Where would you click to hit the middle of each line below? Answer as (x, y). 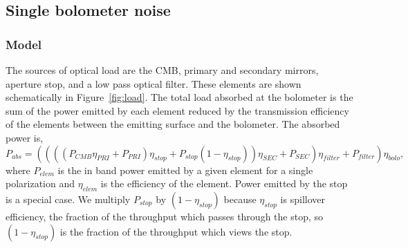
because (240, 199)
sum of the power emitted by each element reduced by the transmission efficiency (177, 110)
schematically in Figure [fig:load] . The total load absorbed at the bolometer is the (179, 97)
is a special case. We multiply (68, 199)
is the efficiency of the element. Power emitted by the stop (224, 183)
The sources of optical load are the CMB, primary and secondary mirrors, (162, 70)
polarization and (40, 183)
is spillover (303, 199)
